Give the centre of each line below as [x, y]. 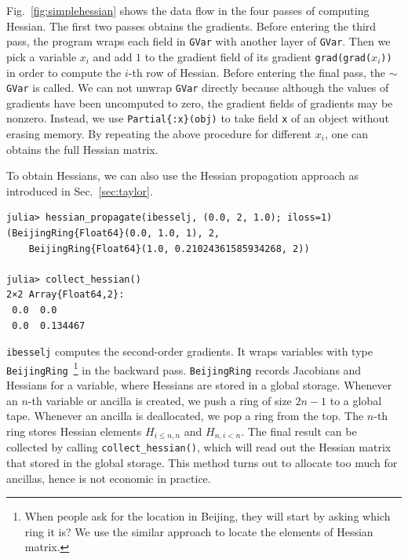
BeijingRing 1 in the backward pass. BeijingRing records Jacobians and [184, 368]
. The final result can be [299, 431]
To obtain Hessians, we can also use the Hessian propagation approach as [183, 175]
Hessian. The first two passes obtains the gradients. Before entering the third [191, 26]
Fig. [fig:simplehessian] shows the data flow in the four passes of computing [188, 10]
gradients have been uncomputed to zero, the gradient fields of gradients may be [200, 102]
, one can [346, 133]
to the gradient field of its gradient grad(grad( [258, 56]
